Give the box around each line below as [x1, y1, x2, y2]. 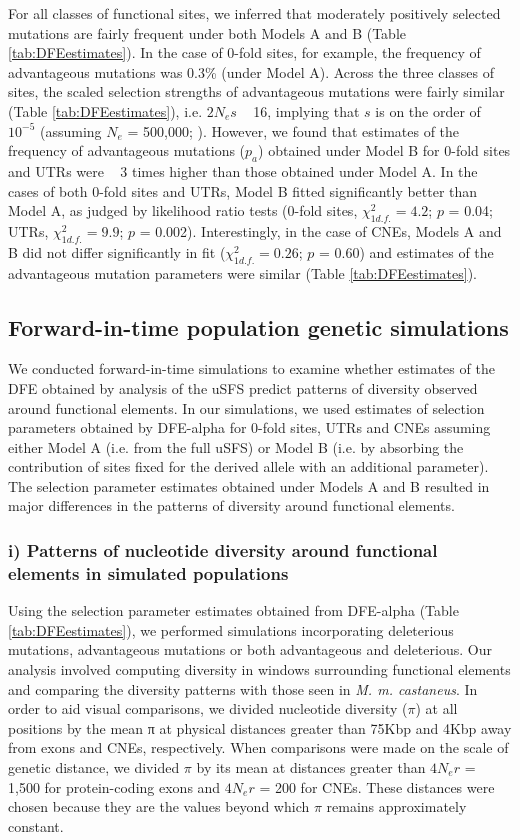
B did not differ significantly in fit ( [8, 241, 226, 262]
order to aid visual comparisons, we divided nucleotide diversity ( [8, 698, 408, 719]
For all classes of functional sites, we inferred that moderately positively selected [8, 3, 501, 23]
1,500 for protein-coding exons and [8, 776, 221, 797]
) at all [415, 698, 458, 719]
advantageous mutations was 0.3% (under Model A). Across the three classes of [8, 61, 495, 82]
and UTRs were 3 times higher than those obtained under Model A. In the [8, 160, 478, 181]
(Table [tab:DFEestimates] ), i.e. [8, 100, 203, 121]
